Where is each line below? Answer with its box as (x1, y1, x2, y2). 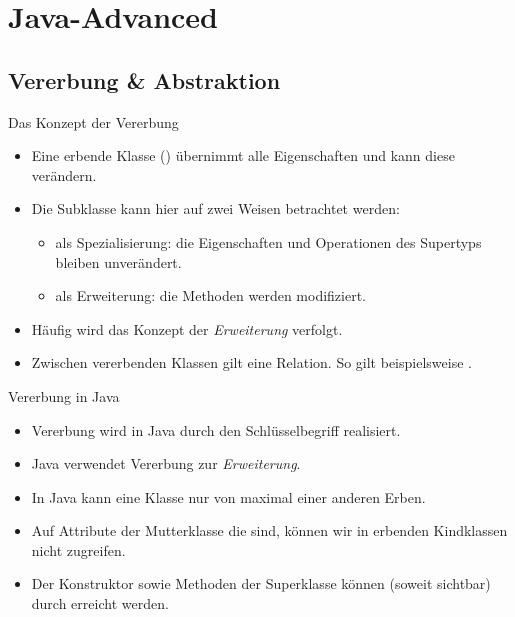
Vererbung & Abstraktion (8, 64, 281, 95)
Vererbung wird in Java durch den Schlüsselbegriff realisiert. (31, 419, 401, 440)
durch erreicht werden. (31, 593, 169, 614)
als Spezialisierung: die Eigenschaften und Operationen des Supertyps (55, 231, 482, 252)
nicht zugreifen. (31, 539, 126, 560)
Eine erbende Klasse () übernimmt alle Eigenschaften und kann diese (31, 145, 455, 166)
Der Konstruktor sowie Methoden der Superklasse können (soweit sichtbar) (31, 573, 491, 594)
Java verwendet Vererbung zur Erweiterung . (31, 453, 301, 474)
